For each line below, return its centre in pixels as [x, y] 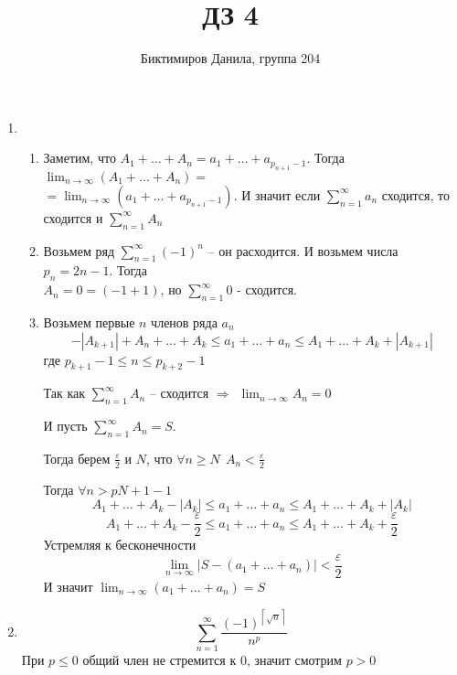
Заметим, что [80, 158]
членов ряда [184, 321]
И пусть [65, 426]
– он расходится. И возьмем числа [303, 250]
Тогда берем [77, 458]
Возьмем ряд [79, 250]
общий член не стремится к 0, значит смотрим [212, 659]
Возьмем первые [89, 321]
